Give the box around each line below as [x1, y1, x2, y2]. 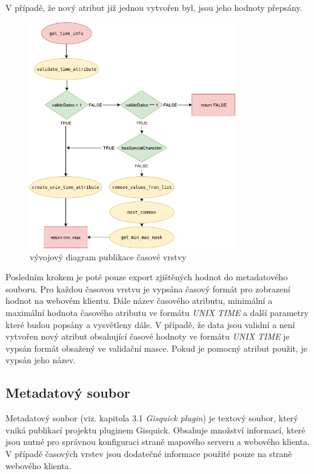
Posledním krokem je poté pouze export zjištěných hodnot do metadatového [5, 271, 288, 283]
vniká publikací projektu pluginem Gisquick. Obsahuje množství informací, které [5, 423, 306, 436]
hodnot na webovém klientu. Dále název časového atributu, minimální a [5, 294, 273, 307]
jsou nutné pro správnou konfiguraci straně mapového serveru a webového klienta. [5, 435, 310, 448]
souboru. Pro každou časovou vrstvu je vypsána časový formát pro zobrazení [5, 282, 290, 295]
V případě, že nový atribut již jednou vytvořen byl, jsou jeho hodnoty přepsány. [5, 1, 302, 13]
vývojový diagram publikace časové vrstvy [30, 250, 187, 263]
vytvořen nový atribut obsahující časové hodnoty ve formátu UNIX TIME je [5, 330, 290, 343]
